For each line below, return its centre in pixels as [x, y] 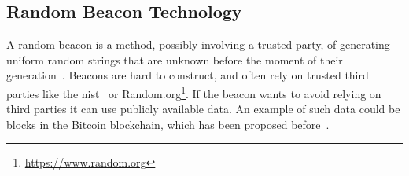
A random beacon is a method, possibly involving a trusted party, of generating [198, 44]
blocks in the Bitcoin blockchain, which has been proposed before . [168, 124]
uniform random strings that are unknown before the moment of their [175, 59]
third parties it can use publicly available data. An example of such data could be [203, 109]
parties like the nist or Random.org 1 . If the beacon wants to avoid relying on [194, 92]
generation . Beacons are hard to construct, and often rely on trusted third [188, 75]
